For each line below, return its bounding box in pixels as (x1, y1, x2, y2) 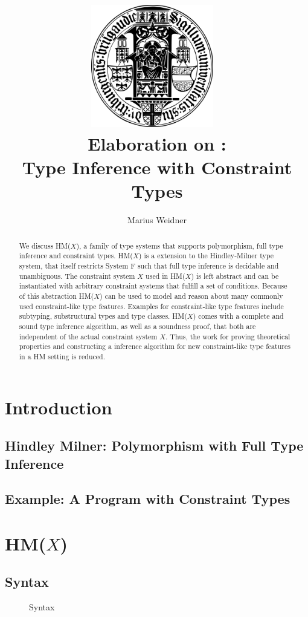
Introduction (5, 394, 112, 419)
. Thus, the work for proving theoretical (165, 331, 290, 341)
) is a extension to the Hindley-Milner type (138, 250, 274, 261)
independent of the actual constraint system (19, 331, 158, 341)
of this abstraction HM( (19, 290, 94, 301)
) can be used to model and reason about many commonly (100, 290, 283, 301)
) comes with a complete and (193, 311, 284, 321)
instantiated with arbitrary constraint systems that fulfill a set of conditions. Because (19, 281, 287, 291)
